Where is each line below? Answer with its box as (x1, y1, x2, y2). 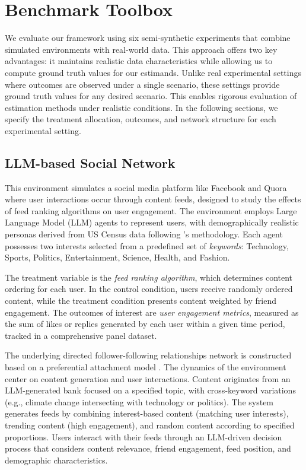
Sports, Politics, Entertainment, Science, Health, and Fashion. (5, 251, 230, 263)
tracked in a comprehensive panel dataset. (5, 329, 157, 341)
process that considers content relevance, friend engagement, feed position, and (5, 442, 291, 455)
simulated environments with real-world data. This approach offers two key (5, 43, 278, 55)
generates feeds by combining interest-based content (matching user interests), (5, 407, 289, 420)
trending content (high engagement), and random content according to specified (5, 418, 295, 431)
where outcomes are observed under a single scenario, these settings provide (5, 78, 280, 90)
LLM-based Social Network (5, 153, 176, 172)
